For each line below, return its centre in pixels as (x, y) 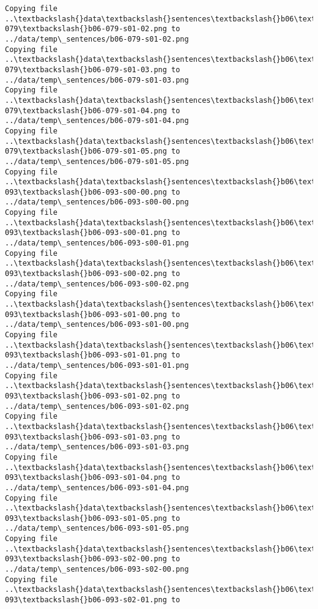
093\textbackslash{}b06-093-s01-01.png (86, 355)
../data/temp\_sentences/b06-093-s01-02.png (97, 406)
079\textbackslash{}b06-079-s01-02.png (86, 29)
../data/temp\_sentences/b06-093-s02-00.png (97, 570)
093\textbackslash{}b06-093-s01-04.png (86, 478)
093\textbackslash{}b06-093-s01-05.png (86, 518)
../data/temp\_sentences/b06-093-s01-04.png (97, 488)
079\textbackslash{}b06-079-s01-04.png (86, 110)
